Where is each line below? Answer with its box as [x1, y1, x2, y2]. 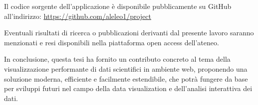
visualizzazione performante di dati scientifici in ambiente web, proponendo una [4, 63, 248, 74]
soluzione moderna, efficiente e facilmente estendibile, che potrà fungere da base [4, 73, 248, 84]
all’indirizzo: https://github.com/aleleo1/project [4, 10, 151, 21]
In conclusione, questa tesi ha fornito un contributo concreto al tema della [4, 54, 231, 64]
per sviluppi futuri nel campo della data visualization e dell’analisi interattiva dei [4, 83, 253, 94]
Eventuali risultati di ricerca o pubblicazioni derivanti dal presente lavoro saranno [4, 27, 254, 38]
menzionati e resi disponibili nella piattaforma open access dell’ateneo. [4, 37, 219, 47]
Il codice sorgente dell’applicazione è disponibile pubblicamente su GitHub [4, 1, 232, 11]
